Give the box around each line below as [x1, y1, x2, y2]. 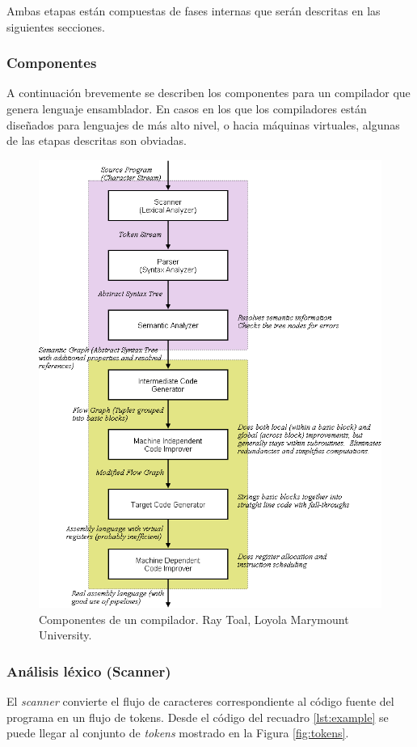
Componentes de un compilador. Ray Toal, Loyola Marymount [39, 610, 349, 627]
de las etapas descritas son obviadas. [6, 132, 187, 149]
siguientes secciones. [6, 18, 105, 35]
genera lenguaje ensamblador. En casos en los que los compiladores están [6, 100, 367, 117]
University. [39, 626, 92, 643]
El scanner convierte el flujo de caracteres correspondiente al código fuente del [6, 693, 394, 709]
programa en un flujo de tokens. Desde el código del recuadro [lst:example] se [6, 708, 389, 725]
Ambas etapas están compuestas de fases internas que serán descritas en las [6, 2, 381, 19]
